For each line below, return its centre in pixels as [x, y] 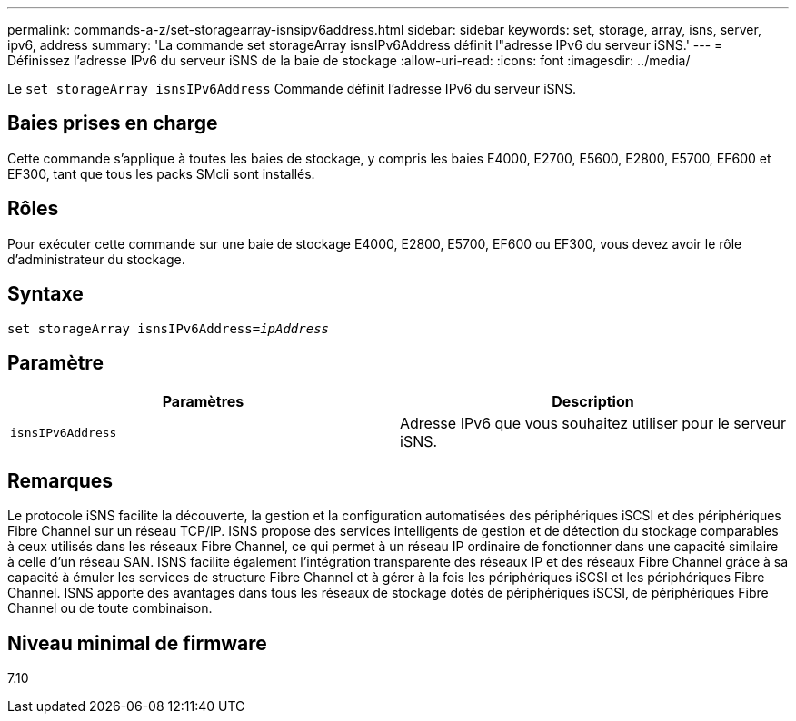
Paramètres [203, 402]
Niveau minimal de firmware [137, 643]
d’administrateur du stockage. [96, 259]
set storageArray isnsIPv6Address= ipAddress [169, 328]
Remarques [60, 480]
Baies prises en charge [113, 123]
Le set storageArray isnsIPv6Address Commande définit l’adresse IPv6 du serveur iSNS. [292, 89]
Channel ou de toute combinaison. [110, 608]
